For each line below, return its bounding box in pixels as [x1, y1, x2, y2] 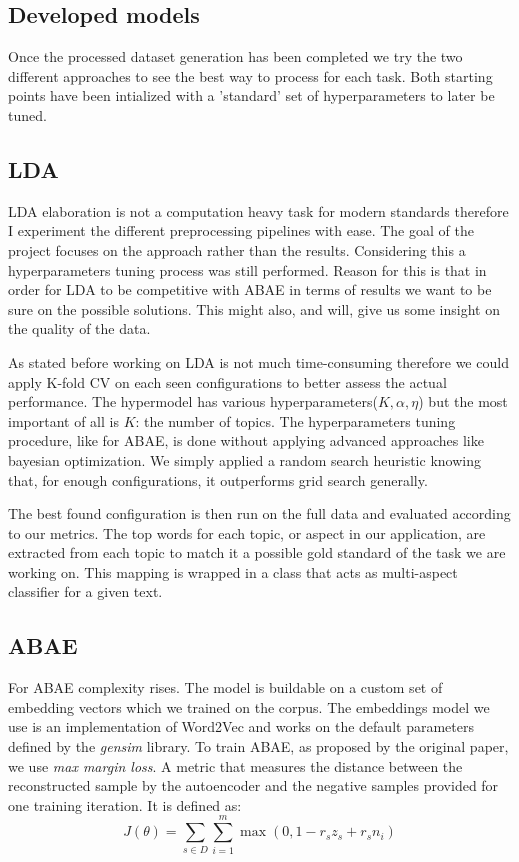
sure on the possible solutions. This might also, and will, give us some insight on [8, 298, 500, 319]
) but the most [418, 391, 508, 412]
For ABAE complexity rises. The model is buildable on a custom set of [8, 677, 443, 698]
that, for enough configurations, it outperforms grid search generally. [8, 469, 428, 490]
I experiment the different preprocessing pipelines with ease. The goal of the [8, 220, 474, 241]
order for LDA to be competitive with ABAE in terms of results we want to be [8, 279, 492, 300]
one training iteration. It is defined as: [8, 794, 242, 815]
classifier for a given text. [8, 581, 163, 602]
